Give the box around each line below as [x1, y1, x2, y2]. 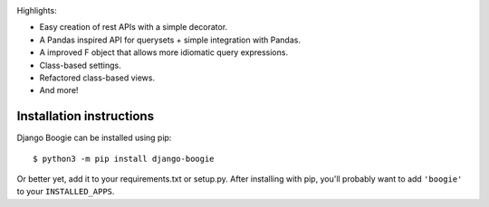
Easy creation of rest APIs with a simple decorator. [39, 22, 228, 33]
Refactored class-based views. [39, 72, 156, 83]
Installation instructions [16, 108, 154, 124]
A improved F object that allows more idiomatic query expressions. [39, 47, 289, 58]
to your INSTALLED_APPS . [16, 186, 115, 197]
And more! [39, 85, 79, 96]
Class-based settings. [39, 60, 121, 71]
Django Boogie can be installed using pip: [16, 132, 172, 144]
